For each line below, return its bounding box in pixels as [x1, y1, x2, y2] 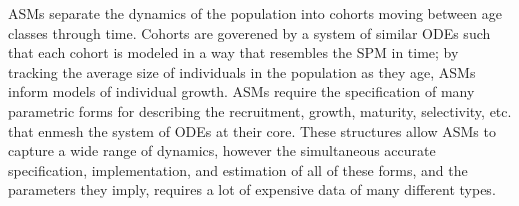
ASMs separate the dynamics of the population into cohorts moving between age [8, 3, 502, 23]
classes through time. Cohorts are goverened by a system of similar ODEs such [8, 22, 491, 43]
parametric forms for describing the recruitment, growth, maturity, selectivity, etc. [8, 100, 512, 121]
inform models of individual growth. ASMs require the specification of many [8, 81, 475, 102]
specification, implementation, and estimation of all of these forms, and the [8, 159, 468, 180]
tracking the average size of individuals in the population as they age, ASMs [8, 61, 476, 82]
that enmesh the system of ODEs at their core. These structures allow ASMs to [8, 120, 496, 141]
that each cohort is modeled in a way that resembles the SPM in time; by [8, 42, 459, 63]
